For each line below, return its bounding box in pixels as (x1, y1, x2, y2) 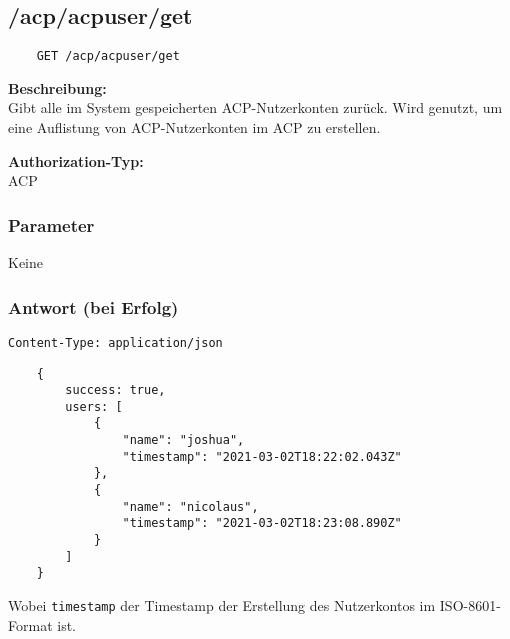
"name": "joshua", (122, 433, 245, 448)
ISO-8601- (439, 595, 501, 616)
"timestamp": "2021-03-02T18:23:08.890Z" (122, 516, 402, 531)
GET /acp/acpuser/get (36, 49, 180, 64)
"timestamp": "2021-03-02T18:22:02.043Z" (122, 449, 402, 464)
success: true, (65, 383, 166, 398)
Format (8, 614, 53, 635)
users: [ (65, 399, 123, 414)
